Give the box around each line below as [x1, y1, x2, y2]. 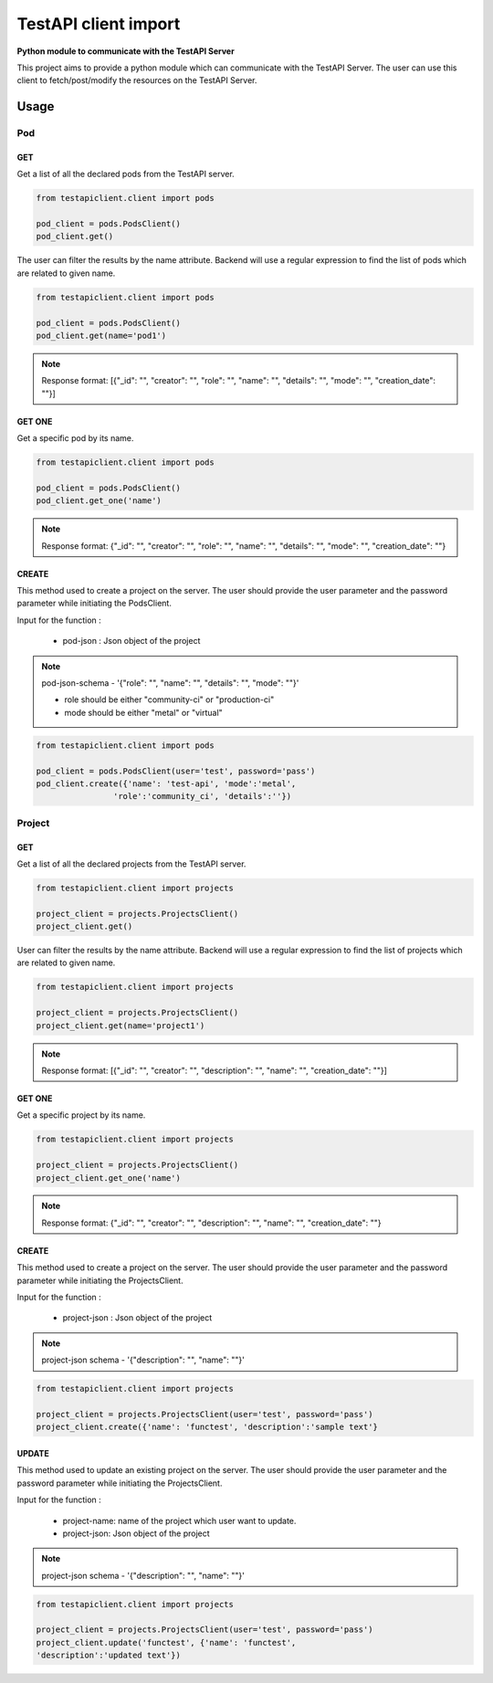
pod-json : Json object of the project [62, 636, 201, 647]
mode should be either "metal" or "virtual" [64, 707, 223, 718]
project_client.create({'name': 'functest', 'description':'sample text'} [36, 1422, 379, 1433]
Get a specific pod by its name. [16, 433, 134, 444]
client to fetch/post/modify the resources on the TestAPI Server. [16, 75, 257, 86]
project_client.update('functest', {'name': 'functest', [36, 1637, 297, 1647]
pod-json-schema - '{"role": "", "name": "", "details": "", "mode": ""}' [41, 678, 299, 689]
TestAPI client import [16, 14, 181, 34]
